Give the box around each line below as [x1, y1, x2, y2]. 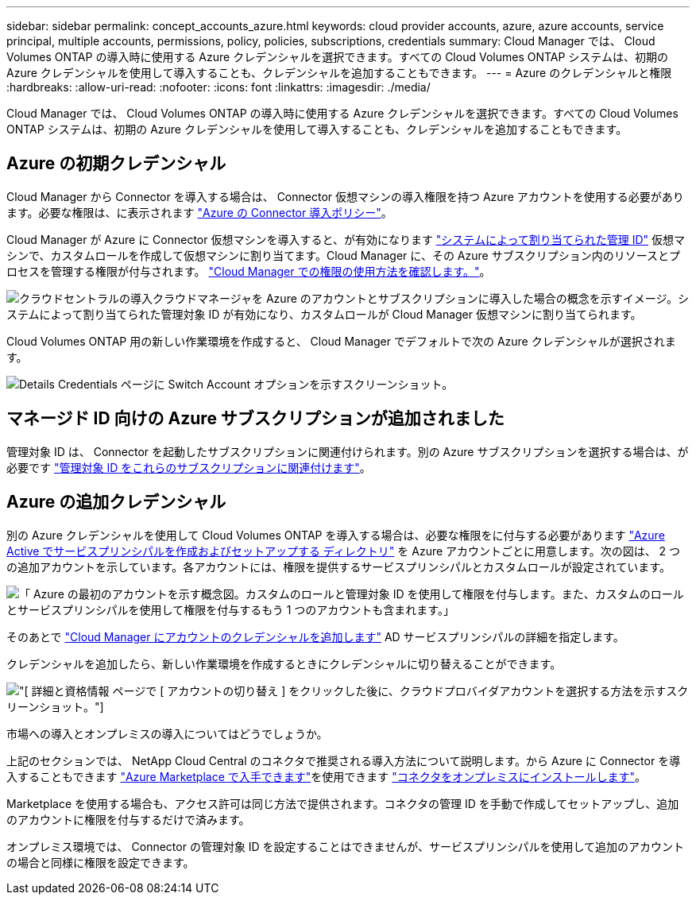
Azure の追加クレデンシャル [6, 492, 226, 512]
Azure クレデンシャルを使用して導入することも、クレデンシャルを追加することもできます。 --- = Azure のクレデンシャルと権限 [6, 66, 672, 79]
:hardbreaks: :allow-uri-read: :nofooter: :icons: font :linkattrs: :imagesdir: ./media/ [6, 80, 431, 94]
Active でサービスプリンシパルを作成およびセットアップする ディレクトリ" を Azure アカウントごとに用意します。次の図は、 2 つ [6, 543, 681, 558]
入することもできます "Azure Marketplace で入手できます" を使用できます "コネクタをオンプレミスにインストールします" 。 [6, 769, 647, 783]
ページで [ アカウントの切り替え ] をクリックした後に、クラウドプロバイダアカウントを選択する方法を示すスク [112, 683, 689, 698]
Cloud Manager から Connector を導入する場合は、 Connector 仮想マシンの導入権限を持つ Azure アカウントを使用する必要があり [6, 189, 684, 203]
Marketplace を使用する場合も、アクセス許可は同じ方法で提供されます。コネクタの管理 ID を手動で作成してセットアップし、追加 [6, 796, 679, 810]
